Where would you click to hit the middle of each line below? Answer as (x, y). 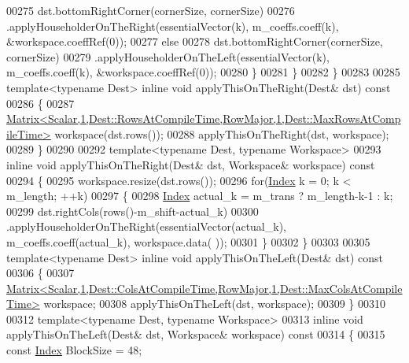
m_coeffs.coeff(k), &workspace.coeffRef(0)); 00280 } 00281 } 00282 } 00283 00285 (203, 72)
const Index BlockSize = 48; (74, 350)
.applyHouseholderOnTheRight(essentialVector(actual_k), (146, 226)
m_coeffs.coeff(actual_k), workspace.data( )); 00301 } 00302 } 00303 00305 (188, 241)
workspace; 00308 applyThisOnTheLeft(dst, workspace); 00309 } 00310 (215, 304)
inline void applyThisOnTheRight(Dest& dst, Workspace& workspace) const (191, 164)
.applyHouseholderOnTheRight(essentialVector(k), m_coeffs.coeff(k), (173, 26)
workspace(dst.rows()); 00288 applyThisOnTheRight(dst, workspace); (222, 133)
